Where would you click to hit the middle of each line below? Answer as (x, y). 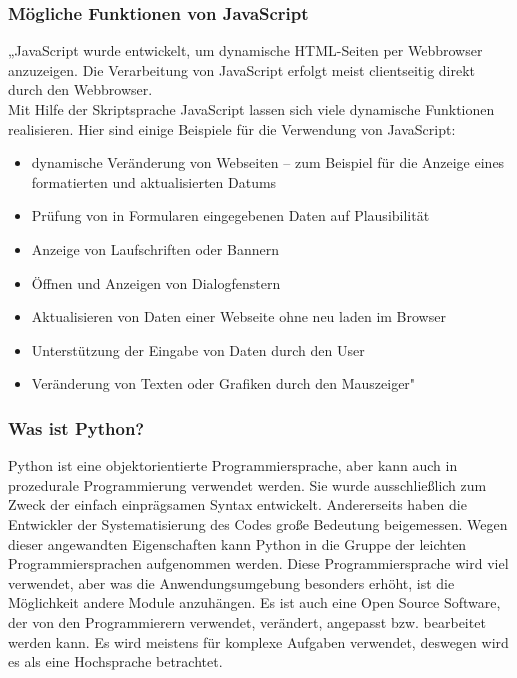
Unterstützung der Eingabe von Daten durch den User (198, 349)
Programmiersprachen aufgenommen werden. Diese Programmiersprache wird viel (258, 563)
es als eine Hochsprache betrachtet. (115, 661)
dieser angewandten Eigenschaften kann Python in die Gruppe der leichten (237, 543)
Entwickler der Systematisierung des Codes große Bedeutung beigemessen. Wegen (258, 523)
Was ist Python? (76, 427)
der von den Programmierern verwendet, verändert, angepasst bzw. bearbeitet (247, 621)
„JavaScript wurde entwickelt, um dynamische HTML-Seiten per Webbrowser (245, 50)
